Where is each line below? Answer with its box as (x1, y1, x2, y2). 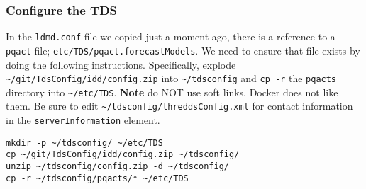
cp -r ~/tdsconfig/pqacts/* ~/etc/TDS (6, 173, 189, 183)
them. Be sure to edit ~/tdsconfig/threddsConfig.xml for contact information (6, 98, 353, 113)
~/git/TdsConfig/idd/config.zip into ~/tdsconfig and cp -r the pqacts (6, 71, 337, 86)
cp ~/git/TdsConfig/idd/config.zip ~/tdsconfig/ (6, 149, 240, 160)
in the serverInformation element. (6, 113, 160, 127)
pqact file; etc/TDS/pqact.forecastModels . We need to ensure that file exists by (6, 42, 360, 57)
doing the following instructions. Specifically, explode (6, 57, 236, 71)
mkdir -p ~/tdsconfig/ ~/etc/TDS (6, 137, 163, 148)
